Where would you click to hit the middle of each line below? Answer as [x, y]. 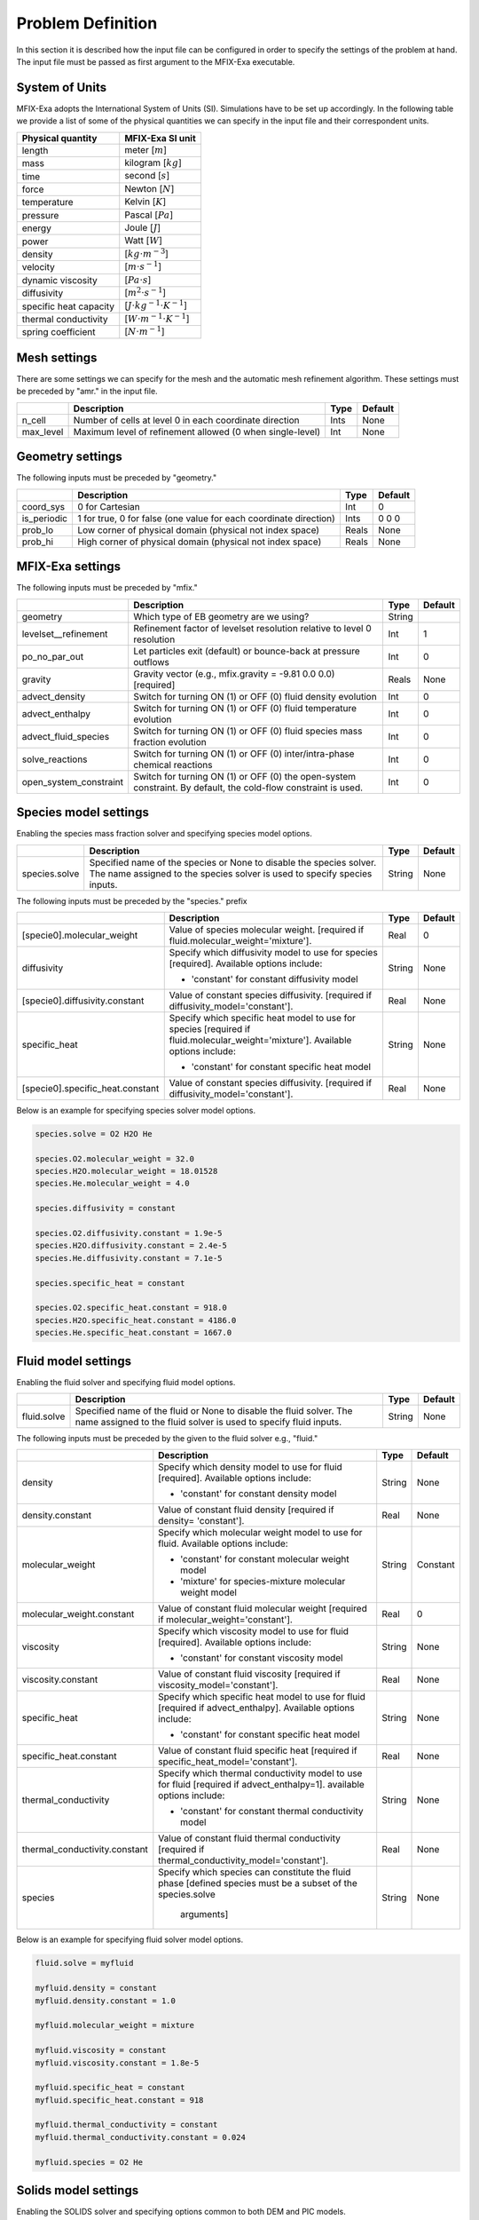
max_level [43, 432]
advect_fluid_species [66, 736]
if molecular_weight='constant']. [225, 1620]
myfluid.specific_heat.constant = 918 [119, 2100]
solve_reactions [55, 759]
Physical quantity [59, 138]
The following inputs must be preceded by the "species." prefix [132, 900]
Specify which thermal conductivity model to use [260, 1773]
